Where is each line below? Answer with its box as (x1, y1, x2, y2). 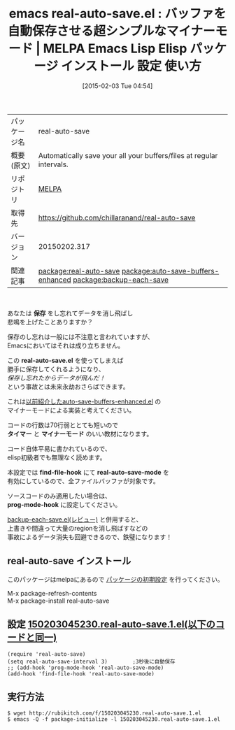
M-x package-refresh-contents (7, 589, 97, 597)
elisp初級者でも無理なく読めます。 (7, 453, 106, 461)
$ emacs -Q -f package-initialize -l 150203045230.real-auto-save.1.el (7, 716, 220, 723)
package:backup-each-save (73, 275, 169, 285)
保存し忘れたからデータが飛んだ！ (7, 373, 106, 382)
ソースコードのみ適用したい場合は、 (7, 492, 112, 500)
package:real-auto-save (38, 266, 120, 275)
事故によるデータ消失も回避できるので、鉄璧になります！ (7, 532, 173, 541)
